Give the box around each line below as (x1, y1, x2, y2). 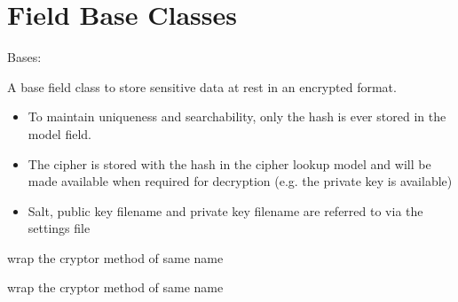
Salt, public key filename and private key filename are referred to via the (28, 201, 423, 220)
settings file (28, 219, 91, 237)
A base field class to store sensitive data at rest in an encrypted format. (7, 77, 397, 96)
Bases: (7, 48, 42, 66)
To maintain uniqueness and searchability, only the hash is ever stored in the (28, 107, 446, 126)
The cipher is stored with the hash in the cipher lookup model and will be (28, 154, 431, 173)
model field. (28, 124, 91, 143)
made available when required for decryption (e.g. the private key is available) (28, 172, 453, 190)
